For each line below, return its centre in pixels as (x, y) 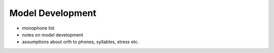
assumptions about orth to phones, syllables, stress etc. (80, 42)
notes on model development (53, 34)
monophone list (38, 28)
